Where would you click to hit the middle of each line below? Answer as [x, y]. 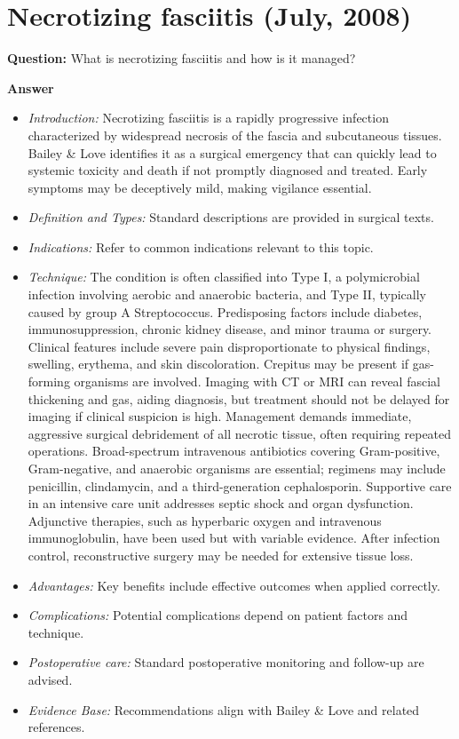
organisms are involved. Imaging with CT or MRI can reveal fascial [257, 381]
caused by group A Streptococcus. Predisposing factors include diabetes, [225, 311]
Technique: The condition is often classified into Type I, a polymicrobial [224, 277]
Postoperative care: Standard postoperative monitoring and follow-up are [226, 662]
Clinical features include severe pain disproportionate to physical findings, [229, 346]
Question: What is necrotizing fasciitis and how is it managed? [182, 58]
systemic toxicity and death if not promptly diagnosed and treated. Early [228, 170]
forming [49, 381]
